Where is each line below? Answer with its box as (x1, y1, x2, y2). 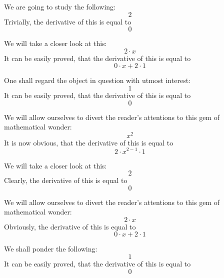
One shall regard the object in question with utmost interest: (4, 75, 190, 85)
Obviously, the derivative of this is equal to (4, 221, 136, 231)
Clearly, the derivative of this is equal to (4, 175, 127, 185)
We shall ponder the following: (4, 243, 97, 254)
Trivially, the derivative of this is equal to (4, 16, 131, 26)
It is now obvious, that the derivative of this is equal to (4, 137, 173, 147)
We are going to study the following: (4, 1, 115, 11)
